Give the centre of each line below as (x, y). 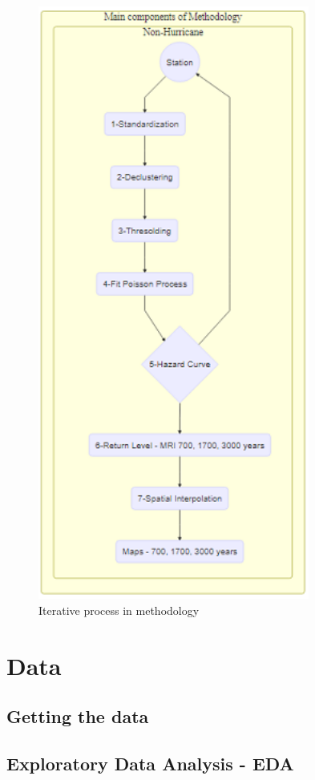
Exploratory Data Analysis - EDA (150, 763)
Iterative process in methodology (119, 610)
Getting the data (78, 716)
